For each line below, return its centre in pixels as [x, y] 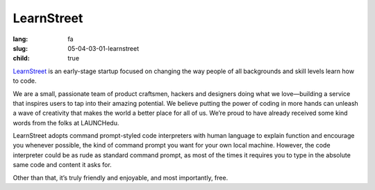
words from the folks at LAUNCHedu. [66, 122]
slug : [20, 48]
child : [22, 58]
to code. [25, 81]
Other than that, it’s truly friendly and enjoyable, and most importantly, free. [120, 177]
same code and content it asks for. [62, 165]
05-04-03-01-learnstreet [103, 48]
